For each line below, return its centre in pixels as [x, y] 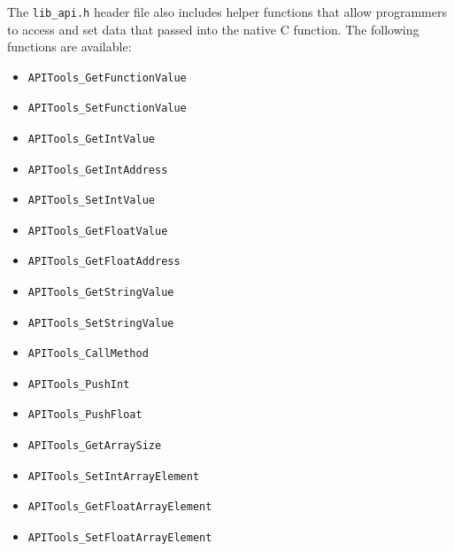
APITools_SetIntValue [91, 201]
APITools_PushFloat [85, 415]
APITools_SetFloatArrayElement [120, 537]
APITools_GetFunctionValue [107, 78]
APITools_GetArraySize [95, 445]
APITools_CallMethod [88, 354]
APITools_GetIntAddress [98, 170]
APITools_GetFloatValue [98, 231]
